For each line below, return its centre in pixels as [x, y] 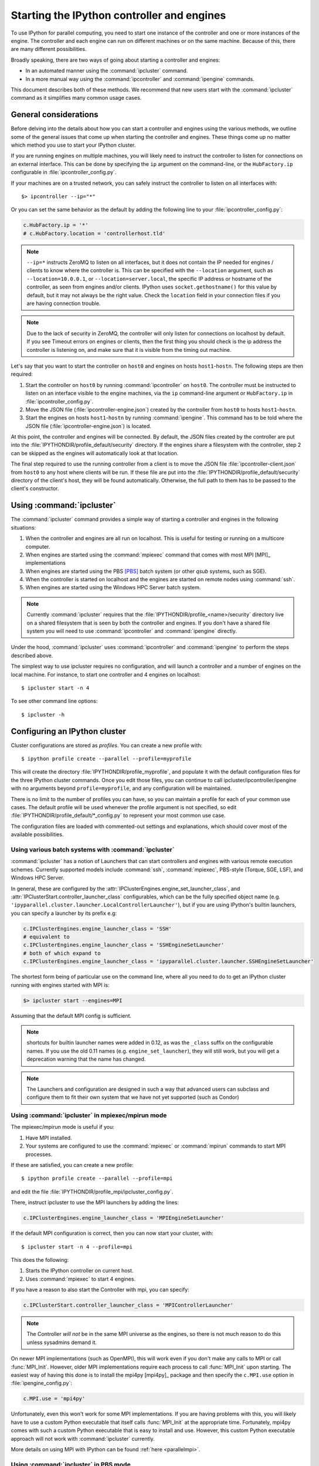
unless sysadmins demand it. [62, 1342]
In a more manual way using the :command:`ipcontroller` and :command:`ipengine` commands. [140, 79]
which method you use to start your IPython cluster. [73, 145]
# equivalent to [47, 937]
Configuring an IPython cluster [68, 731]
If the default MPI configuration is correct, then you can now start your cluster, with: [112, 1233]
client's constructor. [35, 488]
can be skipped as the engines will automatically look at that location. [95, 453]
